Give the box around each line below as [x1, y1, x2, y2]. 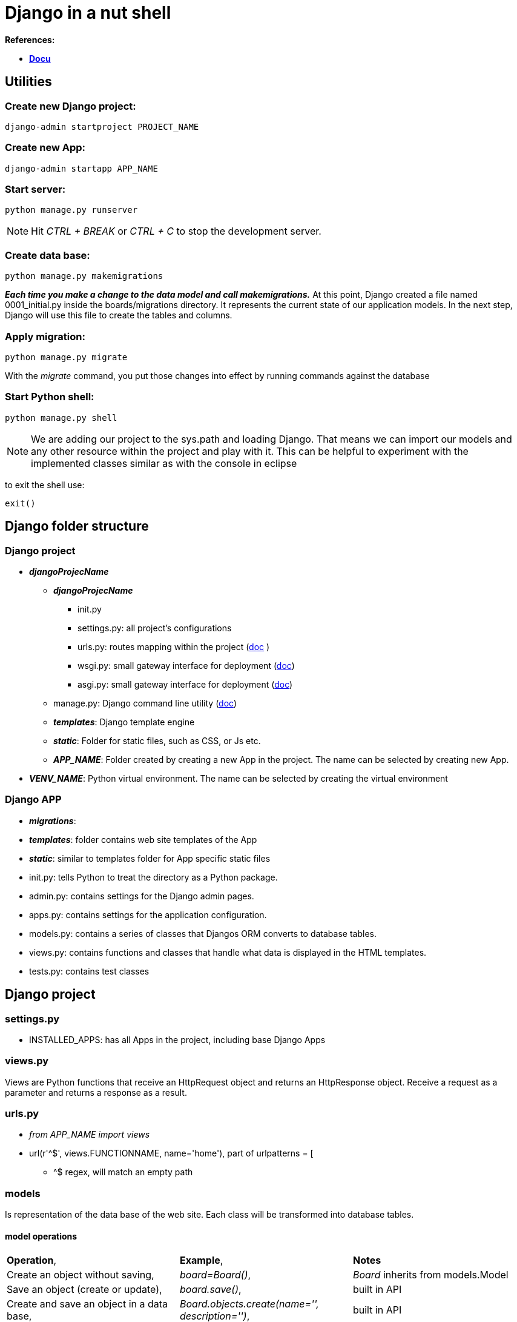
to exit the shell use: [5, 479, 85, 490]
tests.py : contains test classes [29, 965, 150, 976]
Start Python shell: [5, 391, 94, 403]
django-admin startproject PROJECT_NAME [5, 121, 199, 132]
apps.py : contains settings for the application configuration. [29, 909, 267, 920]
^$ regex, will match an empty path [53, 1167, 193, 1178]
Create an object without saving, [7, 1269, 154, 1281]
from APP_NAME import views [29, 1129, 150, 1140]
